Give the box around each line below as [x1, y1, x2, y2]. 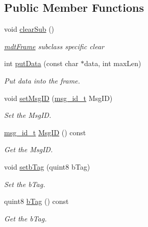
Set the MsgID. [4, 110, 52, 120]
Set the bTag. [4, 178, 45, 189]
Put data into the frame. [4, 75, 80, 86]
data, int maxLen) [84, 58, 141, 69]
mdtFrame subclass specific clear [4, 40, 104, 51]
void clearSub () [4, 24, 55, 34]
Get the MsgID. [4, 144, 53, 155]
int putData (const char [4, 58, 79, 69]
